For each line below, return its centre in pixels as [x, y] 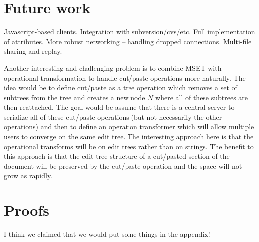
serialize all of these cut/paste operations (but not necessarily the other [113, 117]
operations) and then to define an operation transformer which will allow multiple [129, 126]
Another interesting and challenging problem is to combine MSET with [113, 68]
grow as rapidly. [28, 175]
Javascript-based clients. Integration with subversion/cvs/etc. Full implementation [129, 32]
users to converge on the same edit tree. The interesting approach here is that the [129, 136]
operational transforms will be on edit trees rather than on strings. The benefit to [129, 146]
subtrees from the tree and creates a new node [75, 97]
